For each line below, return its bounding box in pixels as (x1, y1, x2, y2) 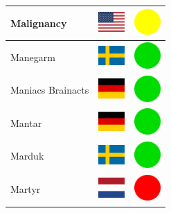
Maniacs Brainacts (10, 83, 89, 97)
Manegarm (10, 49, 55, 64)
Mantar (10, 115, 42, 130)
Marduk (10, 148, 44, 163)
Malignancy (10, 15, 67, 30)
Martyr (10, 182, 41, 196)
